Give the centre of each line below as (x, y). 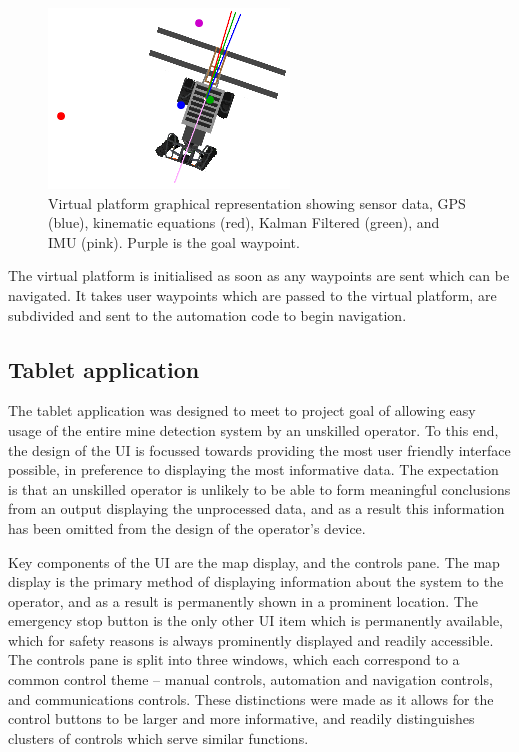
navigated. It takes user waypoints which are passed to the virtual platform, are (252, 294)
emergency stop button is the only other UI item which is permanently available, (255, 620)
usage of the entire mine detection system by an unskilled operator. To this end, (253, 429)
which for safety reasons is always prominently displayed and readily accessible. (251, 639)
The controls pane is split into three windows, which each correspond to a (234, 659)
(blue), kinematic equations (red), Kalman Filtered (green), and (244, 222)
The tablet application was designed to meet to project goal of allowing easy (242, 410)
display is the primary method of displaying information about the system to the (256, 581)
